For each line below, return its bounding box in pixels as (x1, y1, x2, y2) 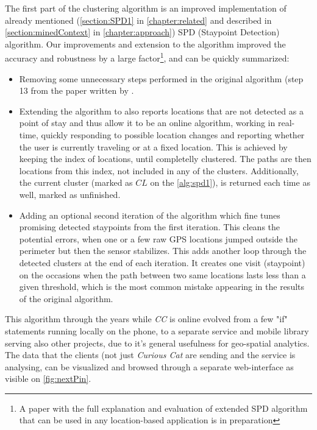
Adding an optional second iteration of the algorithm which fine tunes (19, 208, 280, 221)
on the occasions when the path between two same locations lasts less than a (19, 268, 306, 281)
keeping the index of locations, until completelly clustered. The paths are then (19, 152, 312, 165)
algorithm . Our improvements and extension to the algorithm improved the (5, 37, 286, 50)
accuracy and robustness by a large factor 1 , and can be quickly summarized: (5, 50, 290, 65)
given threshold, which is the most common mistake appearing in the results (19, 280, 305, 293)
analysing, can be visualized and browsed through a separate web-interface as (5, 360, 294, 373)
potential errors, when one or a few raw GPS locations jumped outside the (19, 232, 297, 245)
